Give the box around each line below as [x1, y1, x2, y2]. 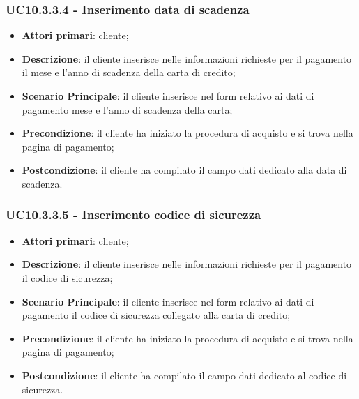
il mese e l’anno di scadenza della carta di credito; [22, 65, 236, 80]
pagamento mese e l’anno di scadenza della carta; [22, 102, 233, 116]
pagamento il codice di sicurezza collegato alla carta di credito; [22, 308, 291, 322]
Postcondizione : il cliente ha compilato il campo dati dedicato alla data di [22, 163, 347, 177]
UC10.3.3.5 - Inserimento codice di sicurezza [6, 206, 261, 223]
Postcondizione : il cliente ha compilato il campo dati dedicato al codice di [22, 368, 347, 382]
